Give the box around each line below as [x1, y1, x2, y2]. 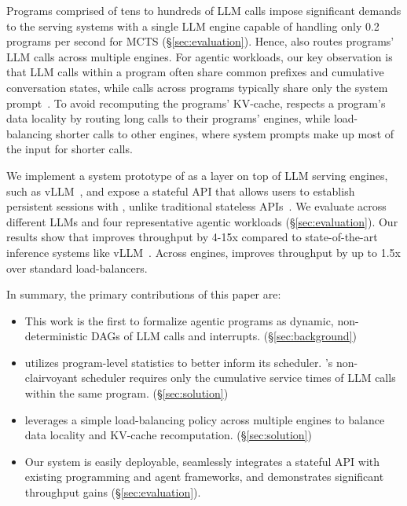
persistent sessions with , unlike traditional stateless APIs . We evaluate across [6, 198, 387, 214]
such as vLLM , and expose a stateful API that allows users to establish [6, 182, 355, 199]
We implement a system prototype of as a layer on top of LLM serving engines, [6, 167, 388, 183]
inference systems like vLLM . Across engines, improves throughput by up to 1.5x [6, 244, 401, 260]
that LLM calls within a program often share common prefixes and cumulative [6, 64, 384, 80]
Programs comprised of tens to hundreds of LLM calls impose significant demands [6, 2, 401, 18]
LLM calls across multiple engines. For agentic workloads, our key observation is [6, 48, 393, 64]
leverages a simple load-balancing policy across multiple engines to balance [24, 411, 385, 427]
